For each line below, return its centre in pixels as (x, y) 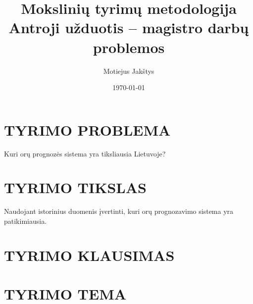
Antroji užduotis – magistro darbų (129, 27)
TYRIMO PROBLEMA (87, 129)
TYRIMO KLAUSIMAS (89, 255)
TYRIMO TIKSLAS (75, 187)
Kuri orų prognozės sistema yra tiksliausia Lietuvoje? (85, 153)
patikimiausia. (25, 221)
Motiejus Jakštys (129, 71)
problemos (129, 47)
